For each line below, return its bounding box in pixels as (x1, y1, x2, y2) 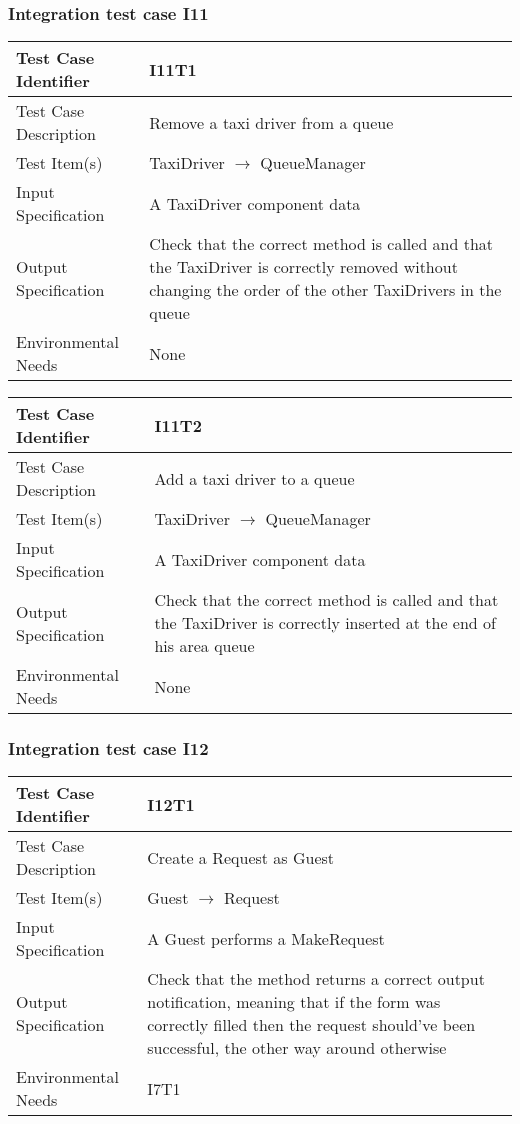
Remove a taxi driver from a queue (149, 110, 394, 134)
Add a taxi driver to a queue (154, 466, 355, 490)
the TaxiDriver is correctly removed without (149, 255, 458, 279)
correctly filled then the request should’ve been (147, 1013, 476, 1037)
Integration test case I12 (8, 736, 209, 761)
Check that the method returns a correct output (147, 967, 485, 991)
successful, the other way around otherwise (147, 1036, 447, 1060)
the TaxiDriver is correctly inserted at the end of (154, 611, 496, 635)
